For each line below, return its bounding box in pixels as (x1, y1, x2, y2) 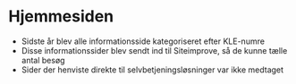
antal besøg (21, 55, 65, 65)
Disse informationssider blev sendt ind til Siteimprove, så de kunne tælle (21, 45, 288, 55)
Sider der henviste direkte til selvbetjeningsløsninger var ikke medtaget (21, 64, 283, 75)
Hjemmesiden (8, 6, 114, 27)
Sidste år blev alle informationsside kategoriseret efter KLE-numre (21, 36, 266, 46)
